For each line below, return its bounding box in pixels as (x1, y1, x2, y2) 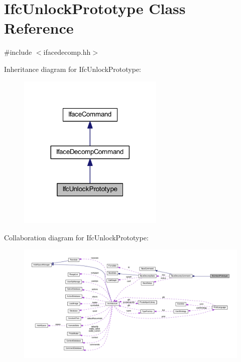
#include (4, 47, 32, 57)
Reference (4, 18, 74, 38)
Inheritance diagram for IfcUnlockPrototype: (4, 63, 141, 74)
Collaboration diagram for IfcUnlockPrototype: (4, 232, 149, 242)
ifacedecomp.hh (43, 47, 91, 57)
